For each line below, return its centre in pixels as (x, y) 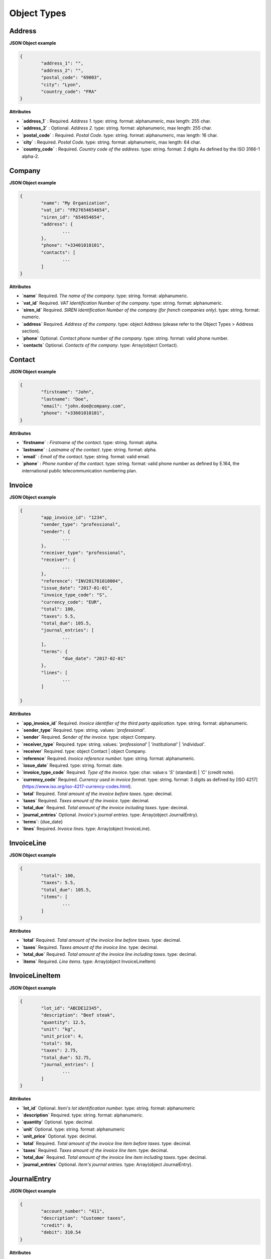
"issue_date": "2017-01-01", (77, 588)
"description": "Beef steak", (78, 1015)
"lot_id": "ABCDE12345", (72, 1008)
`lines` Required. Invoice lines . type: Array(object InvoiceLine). (86, 829)
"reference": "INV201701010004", (82, 581)
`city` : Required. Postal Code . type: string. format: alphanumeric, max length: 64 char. (111, 142)
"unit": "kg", (58, 1029)
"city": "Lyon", (61, 85)
